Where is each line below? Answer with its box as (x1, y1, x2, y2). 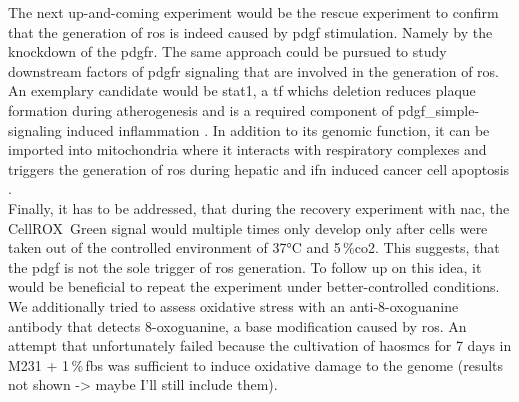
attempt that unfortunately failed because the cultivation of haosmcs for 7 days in (8, 335, 512, 356)
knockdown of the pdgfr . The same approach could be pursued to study (8, 41, 447, 62)
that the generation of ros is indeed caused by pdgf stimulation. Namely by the (8, 21, 493, 42)
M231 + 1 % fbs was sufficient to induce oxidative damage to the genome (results (8, 354, 504, 375)
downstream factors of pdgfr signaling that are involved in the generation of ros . (8, 60, 500, 81)
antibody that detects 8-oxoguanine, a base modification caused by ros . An (8, 315, 467, 336)
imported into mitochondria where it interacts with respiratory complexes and (8, 139, 487, 160)
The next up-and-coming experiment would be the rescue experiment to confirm (8, 2, 499, 22)
